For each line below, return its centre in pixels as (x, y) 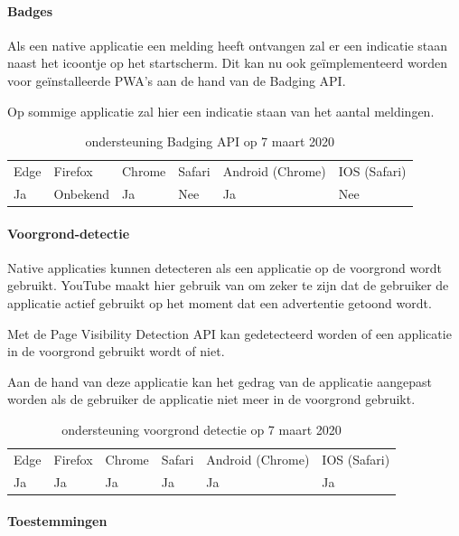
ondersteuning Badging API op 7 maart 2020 (210, 141)
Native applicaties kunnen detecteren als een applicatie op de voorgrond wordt (225, 267)
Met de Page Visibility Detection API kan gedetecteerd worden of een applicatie (229, 333)
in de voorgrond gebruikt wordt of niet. (116, 351)
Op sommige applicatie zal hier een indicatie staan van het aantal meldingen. (221, 111)
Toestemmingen (57, 521)
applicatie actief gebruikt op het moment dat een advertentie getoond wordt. (220, 302)
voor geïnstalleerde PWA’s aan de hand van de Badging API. (177, 80)
